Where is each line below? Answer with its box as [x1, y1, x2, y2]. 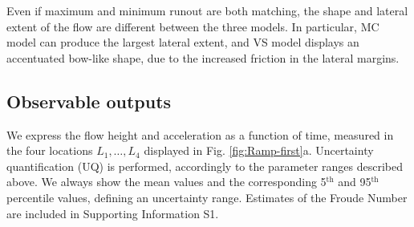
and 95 [338, 173, 371, 190]
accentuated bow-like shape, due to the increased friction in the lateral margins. [6, 49, 400, 66]
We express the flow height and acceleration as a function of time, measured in [6, 126, 394, 143]
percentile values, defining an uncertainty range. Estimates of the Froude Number [6, 188, 408, 205]
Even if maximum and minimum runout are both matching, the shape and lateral [6, 2, 408, 18]
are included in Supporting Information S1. [6, 205, 219, 221]
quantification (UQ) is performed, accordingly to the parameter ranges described [6, 157, 404, 174]
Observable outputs [6, 88, 172, 113]
